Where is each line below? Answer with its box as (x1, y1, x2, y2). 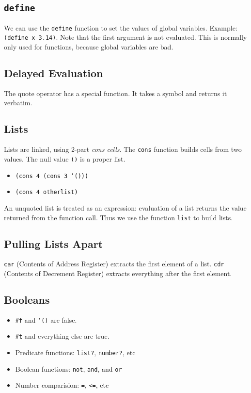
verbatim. (4, 98, 32, 108)
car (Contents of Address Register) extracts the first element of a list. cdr (4, 259, 224, 269)
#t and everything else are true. (15, 331, 110, 341)
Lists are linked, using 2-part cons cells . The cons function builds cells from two (4, 144, 242, 154)
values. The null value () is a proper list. (4, 153, 125, 164)
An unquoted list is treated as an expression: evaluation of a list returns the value (4, 202, 247, 213)
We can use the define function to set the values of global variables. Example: (4, 22, 237, 33)
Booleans (4, 292, 50, 307)
